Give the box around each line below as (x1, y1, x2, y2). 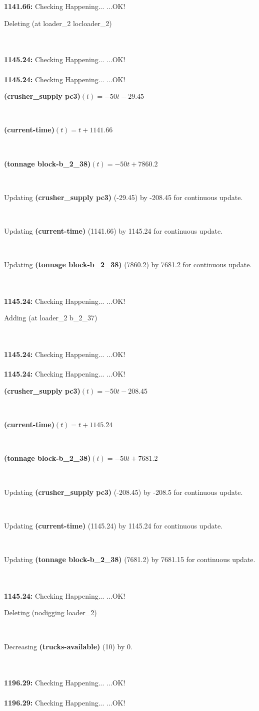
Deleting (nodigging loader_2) (4, 607, 97, 618)
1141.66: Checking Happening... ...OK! (4, 1, 125, 11)
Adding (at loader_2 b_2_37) (4, 312, 97, 323)
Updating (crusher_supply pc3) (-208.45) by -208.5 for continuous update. (4, 486, 243, 497)
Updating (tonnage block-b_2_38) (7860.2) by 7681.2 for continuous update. (4, 259, 252, 270)
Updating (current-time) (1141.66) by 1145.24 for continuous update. (4, 225, 223, 236)
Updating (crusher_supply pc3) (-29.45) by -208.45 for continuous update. (4, 192, 243, 202)
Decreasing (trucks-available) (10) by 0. (4, 641, 132, 651)
